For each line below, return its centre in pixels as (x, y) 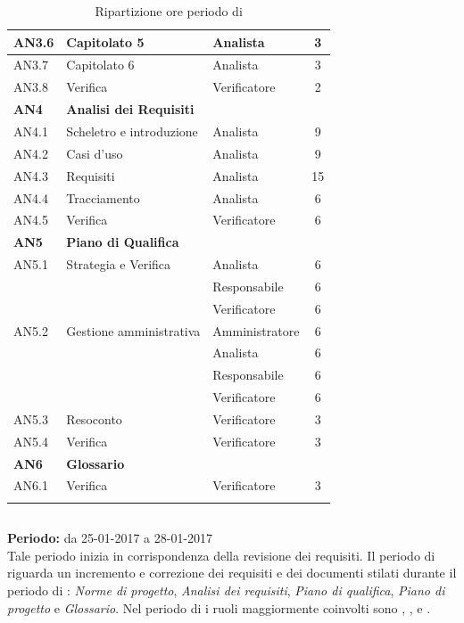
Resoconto (94, 418)
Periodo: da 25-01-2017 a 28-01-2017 (110, 538)
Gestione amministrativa (133, 330)
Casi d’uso (95, 153)
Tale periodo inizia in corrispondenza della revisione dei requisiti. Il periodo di (221, 555)
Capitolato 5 (105, 41)
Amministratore (256, 330)
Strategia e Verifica (119, 264)
